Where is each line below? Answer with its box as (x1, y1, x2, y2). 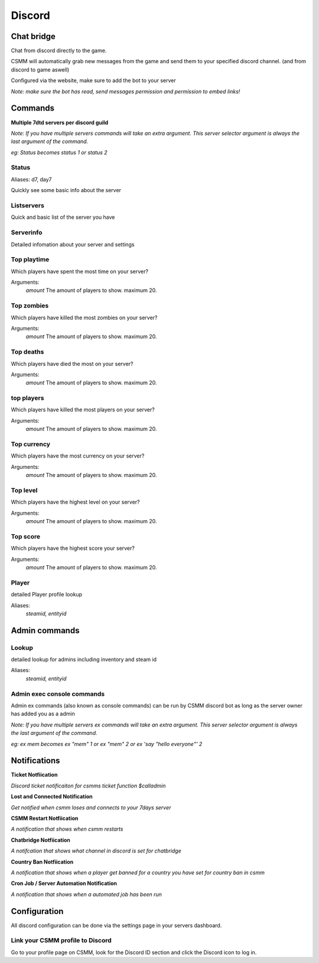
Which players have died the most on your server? (11, 360, 134, 367)
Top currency (11, 440, 50, 448)
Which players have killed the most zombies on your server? (11, 314, 158, 321)
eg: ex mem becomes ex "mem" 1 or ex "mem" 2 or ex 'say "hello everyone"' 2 (11, 740, 203, 747)
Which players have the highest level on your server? (11, 498, 140, 505)
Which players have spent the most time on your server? (11, 268, 149, 275)
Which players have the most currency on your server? (11, 452, 145, 459)
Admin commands (11, 625, 80, 635)
